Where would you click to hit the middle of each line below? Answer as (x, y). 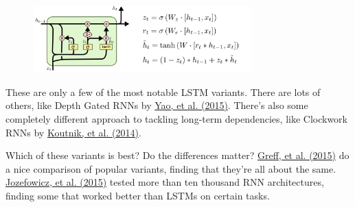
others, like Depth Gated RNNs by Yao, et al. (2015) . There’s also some (157, 105)
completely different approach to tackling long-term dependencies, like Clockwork (176, 118)
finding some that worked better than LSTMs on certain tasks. (138, 195)
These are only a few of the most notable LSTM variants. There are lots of (163, 92)
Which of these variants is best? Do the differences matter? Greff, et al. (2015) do (177, 155)
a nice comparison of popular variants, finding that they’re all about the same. (171, 168)
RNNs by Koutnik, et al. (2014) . (73, 132)
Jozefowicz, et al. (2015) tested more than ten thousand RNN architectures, (165, 182)
